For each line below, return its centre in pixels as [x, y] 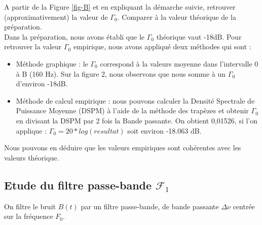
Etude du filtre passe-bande [78, 185]
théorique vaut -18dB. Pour [199, 36]
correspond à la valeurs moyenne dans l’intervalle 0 [179, 63]
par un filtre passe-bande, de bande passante [150, 206]
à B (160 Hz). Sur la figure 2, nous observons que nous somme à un [121, 73]
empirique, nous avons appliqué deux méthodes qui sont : [162, 46]
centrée [244, 206]
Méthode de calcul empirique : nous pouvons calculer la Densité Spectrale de [135, 100]
